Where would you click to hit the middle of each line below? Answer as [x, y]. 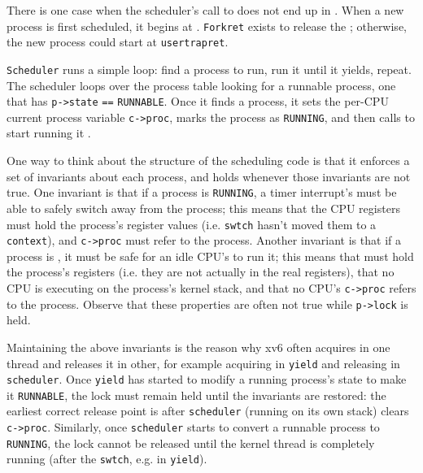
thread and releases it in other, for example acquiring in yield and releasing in [203, 363]
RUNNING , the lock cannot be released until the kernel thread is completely [191, 443]
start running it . [49, 133]
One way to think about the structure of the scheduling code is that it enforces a [208, 161]
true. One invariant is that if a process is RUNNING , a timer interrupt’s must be [202, 192]
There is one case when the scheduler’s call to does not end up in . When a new [205, 10]
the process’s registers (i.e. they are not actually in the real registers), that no [201, 272]
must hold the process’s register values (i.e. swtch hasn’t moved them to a [192, 224]
